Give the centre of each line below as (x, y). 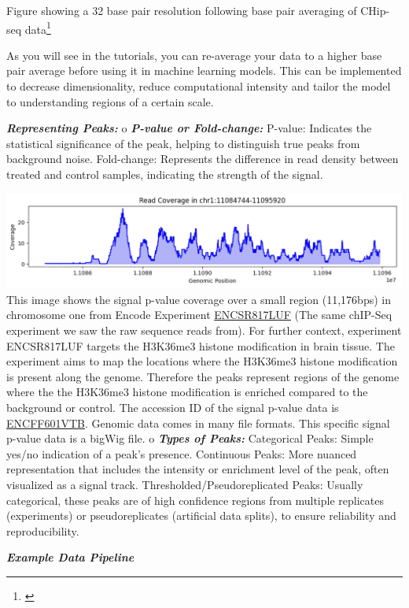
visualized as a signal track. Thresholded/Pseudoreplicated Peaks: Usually (185, 485)
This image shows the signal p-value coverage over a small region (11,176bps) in (199, 299)
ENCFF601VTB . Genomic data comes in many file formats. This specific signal (198, 423)
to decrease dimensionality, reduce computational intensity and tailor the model (199, 86)
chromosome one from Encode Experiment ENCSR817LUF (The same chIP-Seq (199, 315)
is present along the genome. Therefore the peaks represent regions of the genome (203, 376)
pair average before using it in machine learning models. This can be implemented (204, 70)
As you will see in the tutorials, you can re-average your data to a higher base (194, 55)
